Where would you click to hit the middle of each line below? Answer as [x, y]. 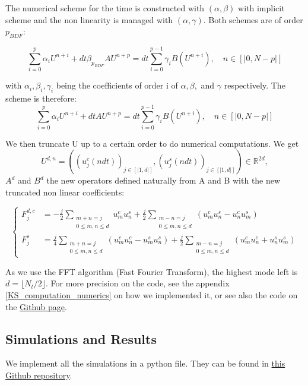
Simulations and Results [81, 338]
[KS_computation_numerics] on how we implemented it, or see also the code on [152, 295]
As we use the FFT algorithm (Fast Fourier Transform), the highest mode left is [152, 271]
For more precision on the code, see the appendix [140, 283]
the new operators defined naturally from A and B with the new [163, 180]
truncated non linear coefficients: [65, 192]
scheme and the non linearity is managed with [89, 19]
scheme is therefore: [41, 98]
